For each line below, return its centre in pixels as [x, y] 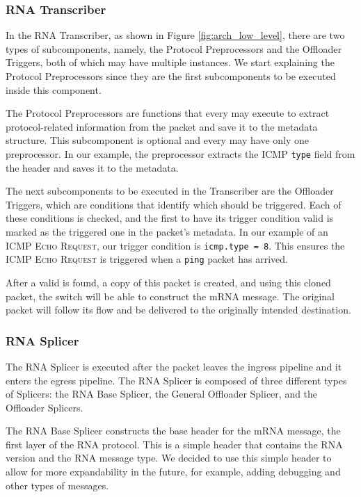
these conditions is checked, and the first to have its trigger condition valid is [170, 218]
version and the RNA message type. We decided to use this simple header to [169, 458]
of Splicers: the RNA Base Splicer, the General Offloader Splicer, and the [162, 394]
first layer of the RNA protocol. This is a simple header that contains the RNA [174, 444]
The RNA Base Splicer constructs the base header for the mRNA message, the [173, 431]
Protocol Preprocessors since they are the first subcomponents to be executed [171, 76]
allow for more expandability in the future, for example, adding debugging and [173, 472]
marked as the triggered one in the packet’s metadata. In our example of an [167, 231]
